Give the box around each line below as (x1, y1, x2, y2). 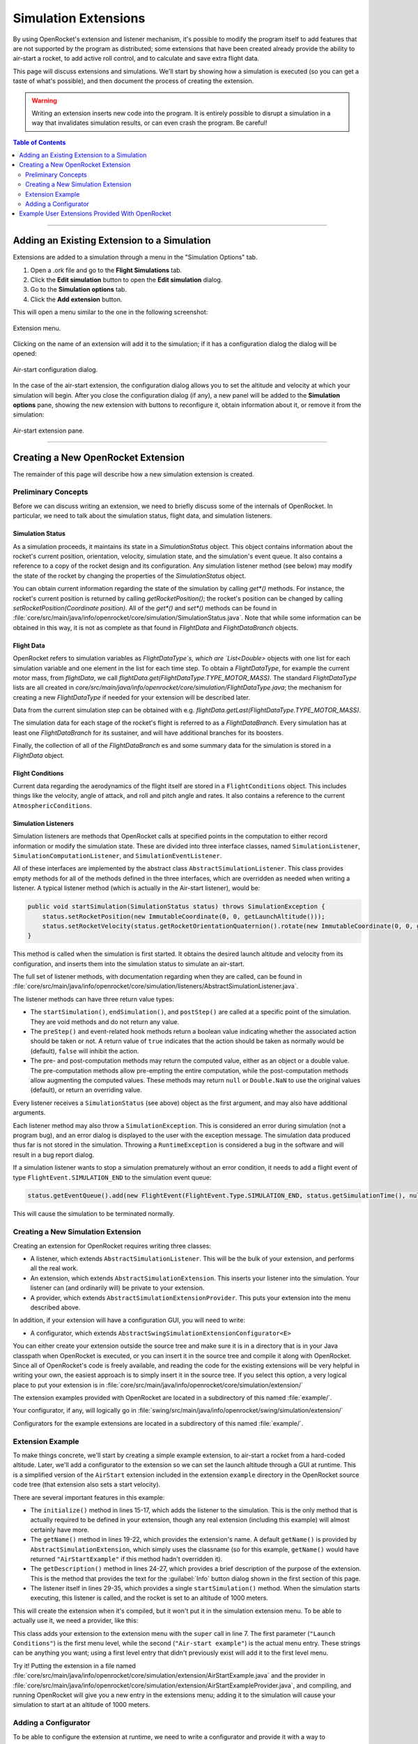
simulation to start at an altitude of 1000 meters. (13, 1701, 150, 1709)
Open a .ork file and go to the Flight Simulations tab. (30, 266, 183, 274)
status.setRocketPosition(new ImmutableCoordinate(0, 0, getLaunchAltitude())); (42, 912, 325, 920)
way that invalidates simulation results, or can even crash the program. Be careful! (31, 119, 268, 127)
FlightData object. (13, 751, 65, 760)
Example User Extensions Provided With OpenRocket (19, 209, 172, 218)
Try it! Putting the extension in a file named (13, 1661, 136, 1670)
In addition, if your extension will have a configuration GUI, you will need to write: (13, 1316, 245, 1325)
